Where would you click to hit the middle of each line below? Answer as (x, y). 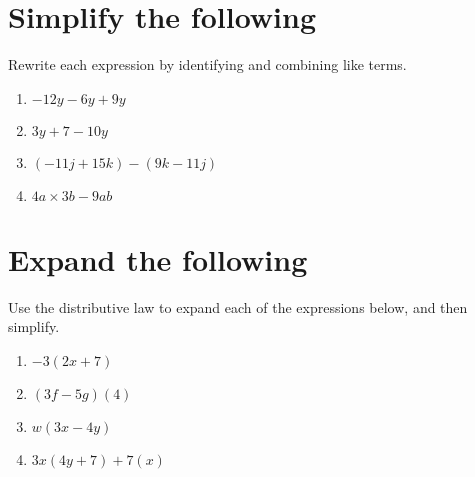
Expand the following (158, 258)
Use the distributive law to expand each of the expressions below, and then (238, 306)
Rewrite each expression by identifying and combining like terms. (207, 64)
